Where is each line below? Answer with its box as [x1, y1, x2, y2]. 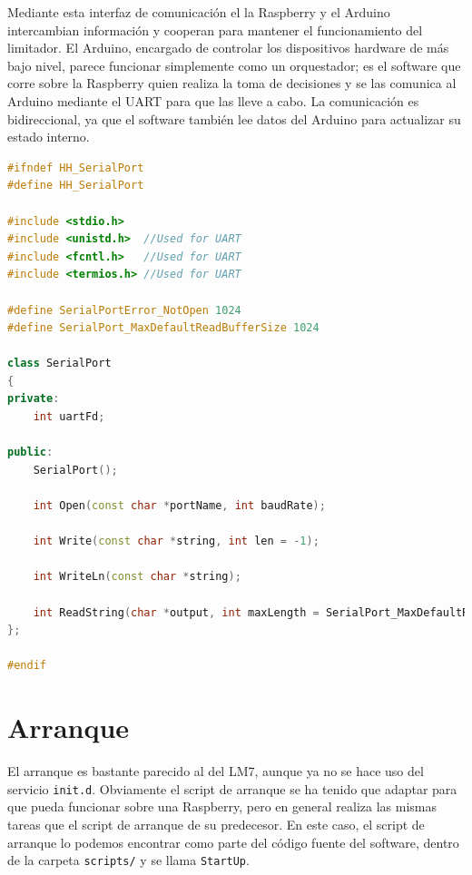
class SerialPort [7, 357, 112, 370]
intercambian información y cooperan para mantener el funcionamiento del [7, 20, 423, 39]
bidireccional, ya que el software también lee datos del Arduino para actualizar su [7, 109, 461, 128]
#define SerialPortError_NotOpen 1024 [7, 303, 241, 317]
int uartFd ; [33, 410, 105, 424]
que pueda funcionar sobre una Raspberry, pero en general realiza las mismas [7, 797, 437, 816]
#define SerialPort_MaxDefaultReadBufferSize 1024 [7, 321, 320, 335]
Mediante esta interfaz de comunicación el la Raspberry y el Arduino [7, 3, 390, 21]
